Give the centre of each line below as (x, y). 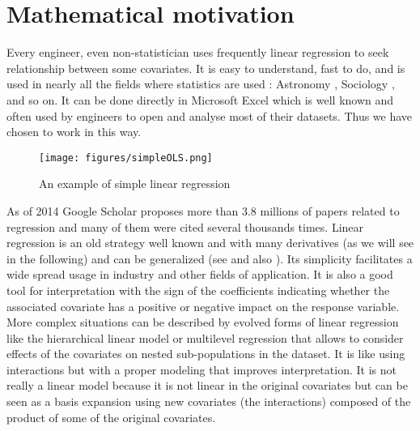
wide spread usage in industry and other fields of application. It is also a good (200, 274)
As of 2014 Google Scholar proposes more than (123, 210)
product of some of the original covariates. (111, 417)
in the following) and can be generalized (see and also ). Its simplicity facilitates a (210, 258)
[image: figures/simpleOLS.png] (126, 158)
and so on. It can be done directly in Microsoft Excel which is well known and (200, 99)
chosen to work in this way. (74, 132)
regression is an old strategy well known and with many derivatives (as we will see (210, 243)
